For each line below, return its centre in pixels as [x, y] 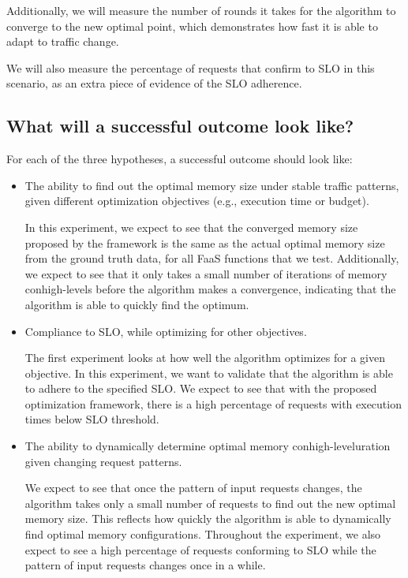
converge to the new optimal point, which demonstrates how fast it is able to [192, 26]
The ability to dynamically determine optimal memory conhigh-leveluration [208, 446]
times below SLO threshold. [92, 419]
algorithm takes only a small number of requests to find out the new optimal [210, 503]
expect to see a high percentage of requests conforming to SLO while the [200, 549]
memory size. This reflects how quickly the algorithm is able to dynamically [208, 518]
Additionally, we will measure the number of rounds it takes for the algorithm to [201, 10]
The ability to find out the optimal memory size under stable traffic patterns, [212, 185]
